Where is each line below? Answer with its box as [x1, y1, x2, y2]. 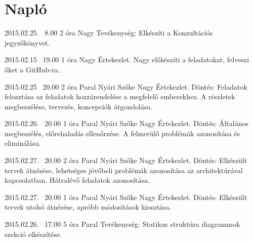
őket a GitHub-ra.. [5, 64, 62, 74]
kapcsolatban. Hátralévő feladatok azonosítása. [5, 175, 150, 185]
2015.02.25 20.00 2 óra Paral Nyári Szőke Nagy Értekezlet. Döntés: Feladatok [5, 81, 247, 92]
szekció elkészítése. [5, 228, 62, 239]
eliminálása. [5, 138, 41, 148]
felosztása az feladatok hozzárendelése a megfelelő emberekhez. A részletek [5, 91, 235, 102]
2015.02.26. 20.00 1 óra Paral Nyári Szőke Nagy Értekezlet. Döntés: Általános [5, 118, 248, 129]
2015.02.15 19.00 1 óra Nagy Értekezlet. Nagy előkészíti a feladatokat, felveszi [5, 54, 249, 65]
